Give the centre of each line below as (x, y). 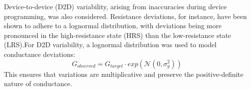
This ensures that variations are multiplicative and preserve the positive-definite (124, 74)
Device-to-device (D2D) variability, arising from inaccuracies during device (115, 6)
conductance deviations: (40, 54)
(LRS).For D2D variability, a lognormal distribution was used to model (110, 45)
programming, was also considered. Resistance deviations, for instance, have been (125, 16)
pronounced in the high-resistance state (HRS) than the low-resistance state (118, 35)
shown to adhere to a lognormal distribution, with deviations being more (113, 26)
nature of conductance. (38, 83)
